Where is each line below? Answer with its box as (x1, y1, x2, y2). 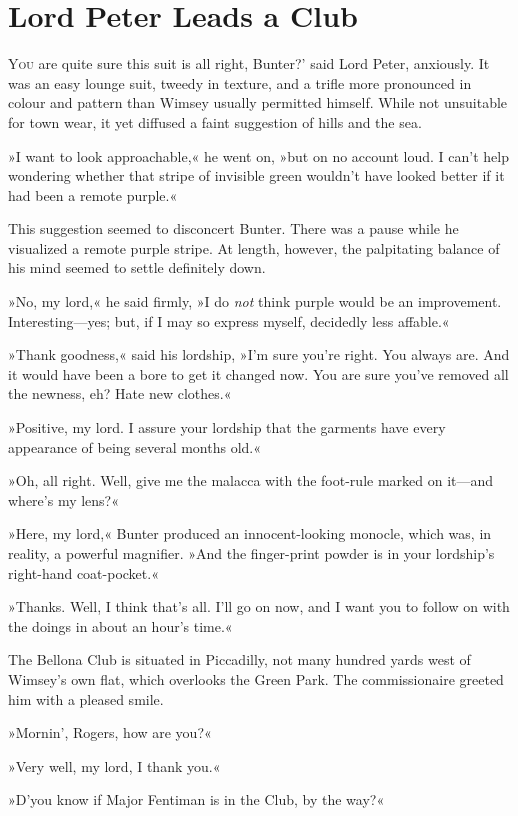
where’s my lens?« (8, 489, 120, 510)
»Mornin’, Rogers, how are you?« (8, 722, 212, 743)
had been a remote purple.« (8, 184, 178, 205)
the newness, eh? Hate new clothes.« (8, 383, 232, 404)
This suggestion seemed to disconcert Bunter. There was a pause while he (8, 218, 459, 239)
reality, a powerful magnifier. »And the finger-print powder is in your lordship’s (8, 543, 495, 563)
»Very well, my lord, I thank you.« (8, 755, 221, 776)
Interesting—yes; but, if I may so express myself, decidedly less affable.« (8, 310, 450, 331)
